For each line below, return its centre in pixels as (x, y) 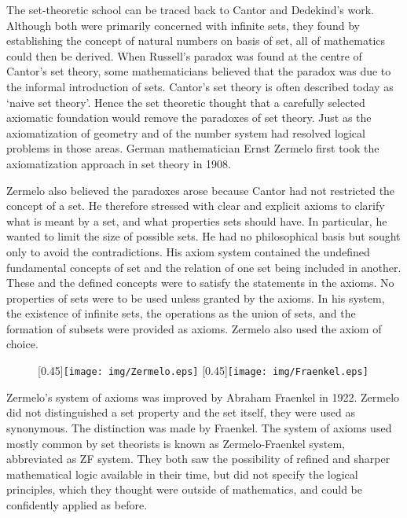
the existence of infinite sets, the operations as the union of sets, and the (181, 313)
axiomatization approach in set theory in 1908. (119, 163)
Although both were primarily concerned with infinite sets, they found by (183, 25)
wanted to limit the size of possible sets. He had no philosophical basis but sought (203, 236)
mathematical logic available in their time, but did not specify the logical (182, 474)
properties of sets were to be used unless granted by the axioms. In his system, (196, 298)
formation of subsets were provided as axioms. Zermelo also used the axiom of (194, 328)
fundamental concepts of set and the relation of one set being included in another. (204, 267)
